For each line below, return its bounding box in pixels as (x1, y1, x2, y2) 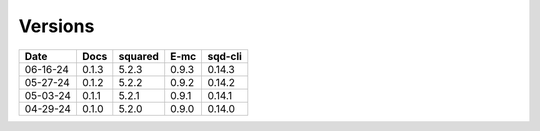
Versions (18, 15, 95, 37)
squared (118, 49, 160, 63)
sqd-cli (207, 49, 242, 63)
